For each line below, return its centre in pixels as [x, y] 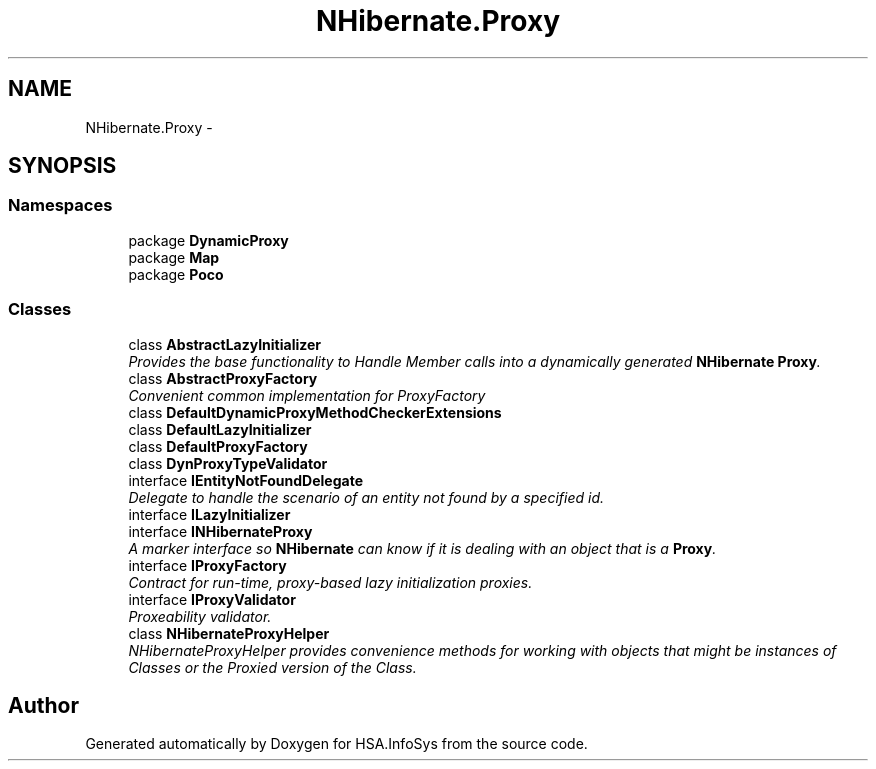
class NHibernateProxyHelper [229, 633]
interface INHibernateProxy [220, 531]
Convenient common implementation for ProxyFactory [307, 395]
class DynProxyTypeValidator [228, 463]
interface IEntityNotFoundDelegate [246, 480]
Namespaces [60, 205]
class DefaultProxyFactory [218, 446]
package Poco [176, 274]
